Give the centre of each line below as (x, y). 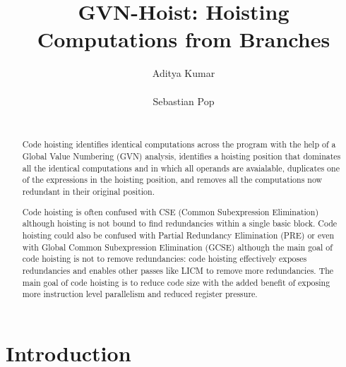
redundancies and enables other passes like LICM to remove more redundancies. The (178, 270)
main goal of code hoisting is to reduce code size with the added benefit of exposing (176, 282)
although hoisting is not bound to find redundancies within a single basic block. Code (180, 223)
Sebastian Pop (184, 101)
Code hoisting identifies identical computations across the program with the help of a (179, 144)
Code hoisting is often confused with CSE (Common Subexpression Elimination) (171, 211)
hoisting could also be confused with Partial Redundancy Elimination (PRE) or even (178, 235)
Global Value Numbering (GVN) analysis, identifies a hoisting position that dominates (181, 156)
